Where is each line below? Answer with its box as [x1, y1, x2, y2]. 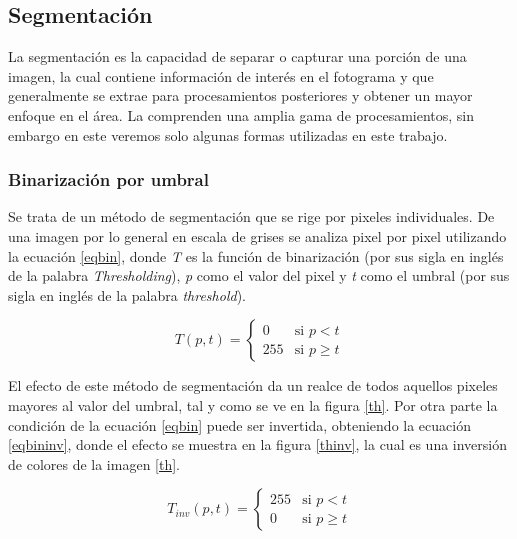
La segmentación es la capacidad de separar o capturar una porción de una [8, 46, 467, 67]
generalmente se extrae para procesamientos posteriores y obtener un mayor [8, 85, 473, 106]
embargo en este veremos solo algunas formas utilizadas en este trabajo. [8, 124, 448, 145]
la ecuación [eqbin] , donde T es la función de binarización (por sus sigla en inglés [8, 245, 504, 266]
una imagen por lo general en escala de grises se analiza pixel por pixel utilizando [8, 225, 507, 246]
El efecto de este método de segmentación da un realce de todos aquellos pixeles [8, 375, 498, 396]
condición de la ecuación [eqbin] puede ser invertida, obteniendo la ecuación [8, 414, 471, 435]
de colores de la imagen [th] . [8, 453, 181, 474]
